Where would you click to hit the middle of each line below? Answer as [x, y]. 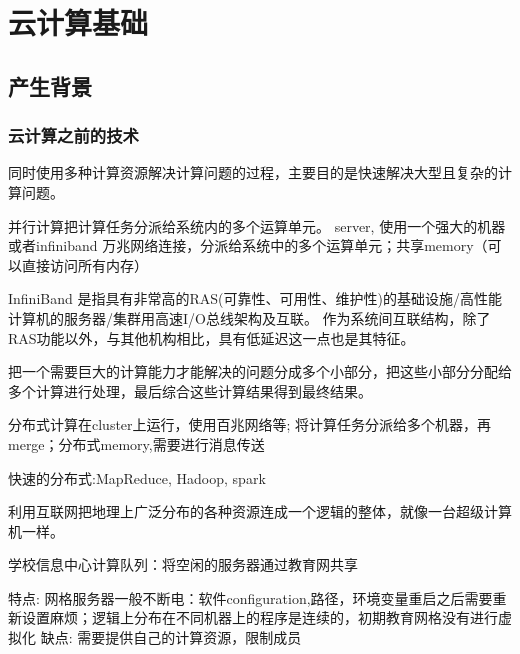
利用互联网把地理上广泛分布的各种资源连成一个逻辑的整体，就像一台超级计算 [260, 511]
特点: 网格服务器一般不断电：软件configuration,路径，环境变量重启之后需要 [250, 597]
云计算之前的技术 [73, 135]
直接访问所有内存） [84, 264]
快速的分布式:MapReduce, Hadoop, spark [137, 477]
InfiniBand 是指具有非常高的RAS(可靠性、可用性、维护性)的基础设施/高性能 [255, 298]
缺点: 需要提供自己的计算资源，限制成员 [171, 637]
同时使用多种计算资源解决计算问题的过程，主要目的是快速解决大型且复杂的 [253, 172]
